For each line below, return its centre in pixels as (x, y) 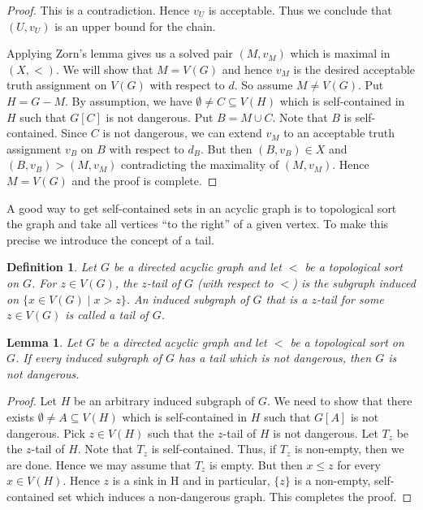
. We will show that (104, 69)
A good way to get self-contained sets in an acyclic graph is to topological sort (202, 207)
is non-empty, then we (349, 449)
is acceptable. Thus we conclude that (300, 10)
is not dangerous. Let (326, 432)
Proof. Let (32, 401)
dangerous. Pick (46, 432)
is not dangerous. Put (160, 117)
